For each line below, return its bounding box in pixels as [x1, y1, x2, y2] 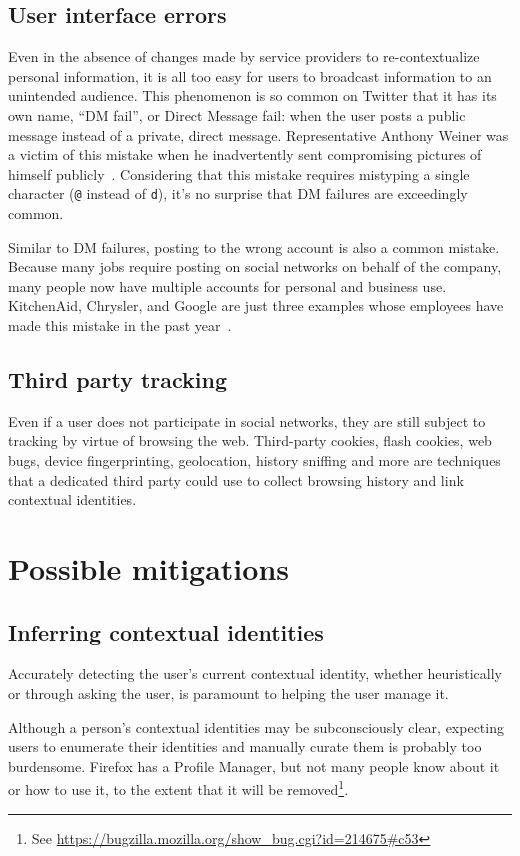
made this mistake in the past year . [8, 314, 232, 335]
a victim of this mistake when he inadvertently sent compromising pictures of [8, 144, 482, 165]
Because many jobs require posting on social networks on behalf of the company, [8, 256, 502, 277]
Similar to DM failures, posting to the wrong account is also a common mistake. [8, 236, 500, 257]
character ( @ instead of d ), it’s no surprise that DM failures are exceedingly [8, 183, 468, 204]
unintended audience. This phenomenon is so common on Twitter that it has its [8, 85, 497, 106]
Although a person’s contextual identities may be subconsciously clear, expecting [8, 716, 504, 737]
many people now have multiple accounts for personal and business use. [8, 275, 447, 296]
